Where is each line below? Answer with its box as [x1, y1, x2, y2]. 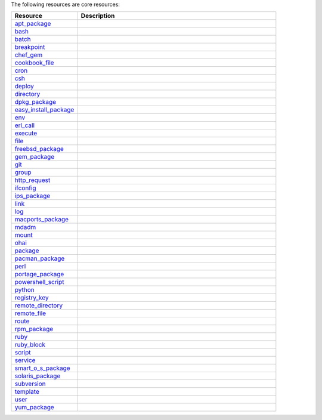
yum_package [14, 403, 55, 412]
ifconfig [14, 184, 36, 192]
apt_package [14, 20, 51, 28]
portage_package [14, 270, 64, 279]
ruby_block [14, 341, 46, 349]
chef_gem [14, 51, 43, 59]
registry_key [14, 294, 49, 302]
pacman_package [14, 254, 65, 262]
